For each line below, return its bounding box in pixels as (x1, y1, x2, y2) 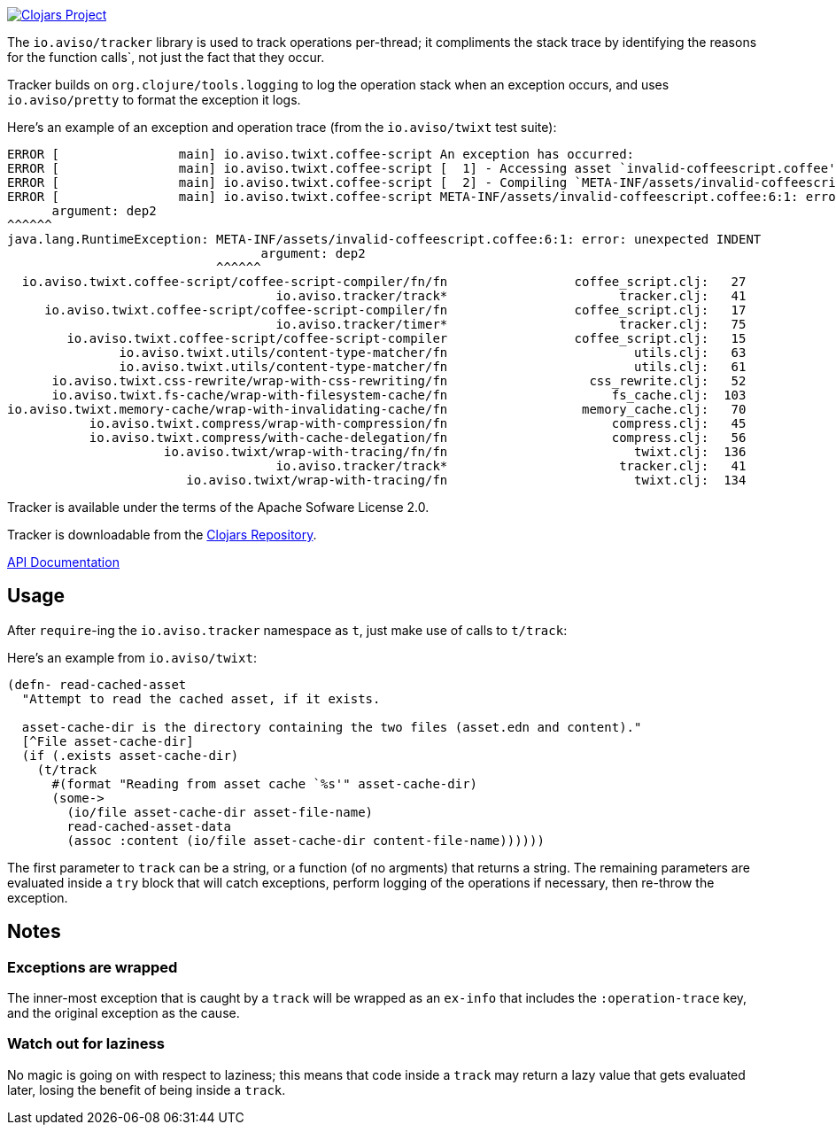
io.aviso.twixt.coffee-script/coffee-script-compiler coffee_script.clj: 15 (66, 331, 747, 345)
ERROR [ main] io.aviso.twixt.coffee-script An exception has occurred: (7, 147, 635, 161)
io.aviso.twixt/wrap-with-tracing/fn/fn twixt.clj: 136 (164, 445, 747, 459)
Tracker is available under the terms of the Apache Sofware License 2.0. (7, 500, 430, 515)
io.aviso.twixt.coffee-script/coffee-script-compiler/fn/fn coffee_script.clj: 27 (21, 275, 747, 289)
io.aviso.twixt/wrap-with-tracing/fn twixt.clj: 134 (186, 473, 747, 487)
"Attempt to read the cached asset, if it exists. (21, 691, 381, 706)
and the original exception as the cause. (7, 1005, 240, 1021)
